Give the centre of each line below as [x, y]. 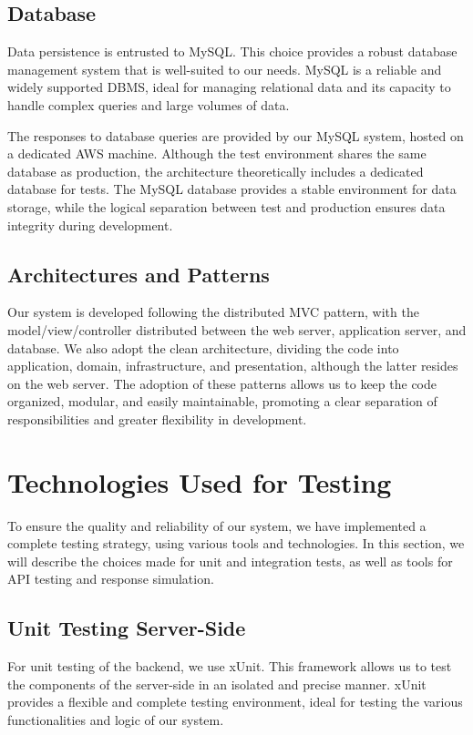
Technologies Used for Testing [200, 481]
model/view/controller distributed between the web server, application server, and [237, 329]
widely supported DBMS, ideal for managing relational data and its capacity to [229, 87]
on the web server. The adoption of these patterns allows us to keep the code [222, 383]
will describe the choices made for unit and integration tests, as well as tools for [230, 561]
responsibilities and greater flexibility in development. [157, 419]
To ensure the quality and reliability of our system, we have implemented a [217, 525]
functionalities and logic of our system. [116, 719]
